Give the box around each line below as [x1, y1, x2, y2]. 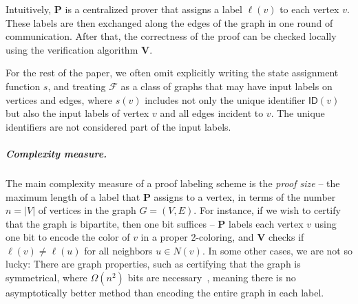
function [6, 78, 41, 93]
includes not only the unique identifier [145, 92, 306, 107]
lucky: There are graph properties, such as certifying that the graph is [6, 257, 301, 271]
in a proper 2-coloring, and [140, 230, 254, 244]
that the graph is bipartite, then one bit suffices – [6, 216, 215, 230]
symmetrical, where [6, 270, 87, 285]
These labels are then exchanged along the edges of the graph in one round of [6, 15, 333, 30]
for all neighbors [84, 243, 153, 257]
